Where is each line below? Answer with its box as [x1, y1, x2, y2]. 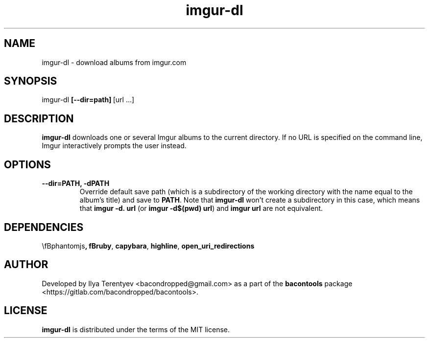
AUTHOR [4, 258, 48, 271]
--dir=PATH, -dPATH [42, 179, 110, 188]
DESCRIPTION [4, 112, 74, 125]
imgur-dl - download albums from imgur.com [42, 58, 187, 67]
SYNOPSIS [4, 75, 57, 88]
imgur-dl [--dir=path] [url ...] [42, 95, 135, 104]
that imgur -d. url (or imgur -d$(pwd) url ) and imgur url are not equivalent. [79, 204, 323, 213]
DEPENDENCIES [4, 221, 84, 233]
